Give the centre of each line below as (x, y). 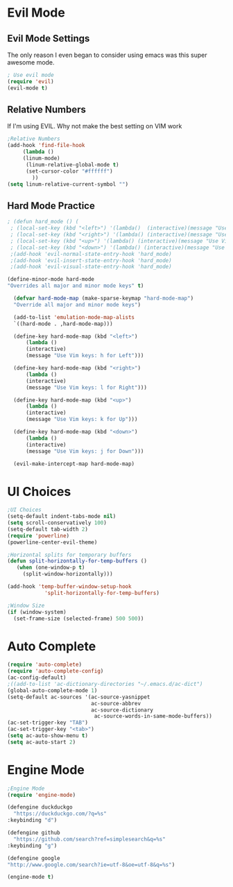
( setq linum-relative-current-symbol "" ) (68, 184)
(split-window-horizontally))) (68, 574)
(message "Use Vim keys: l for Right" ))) (86, 387)
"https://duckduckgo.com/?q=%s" (60, 814)
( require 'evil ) (31, 81)
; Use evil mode (31, 75)
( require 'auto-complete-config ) (55, 671)
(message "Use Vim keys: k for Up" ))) (81, 420)
